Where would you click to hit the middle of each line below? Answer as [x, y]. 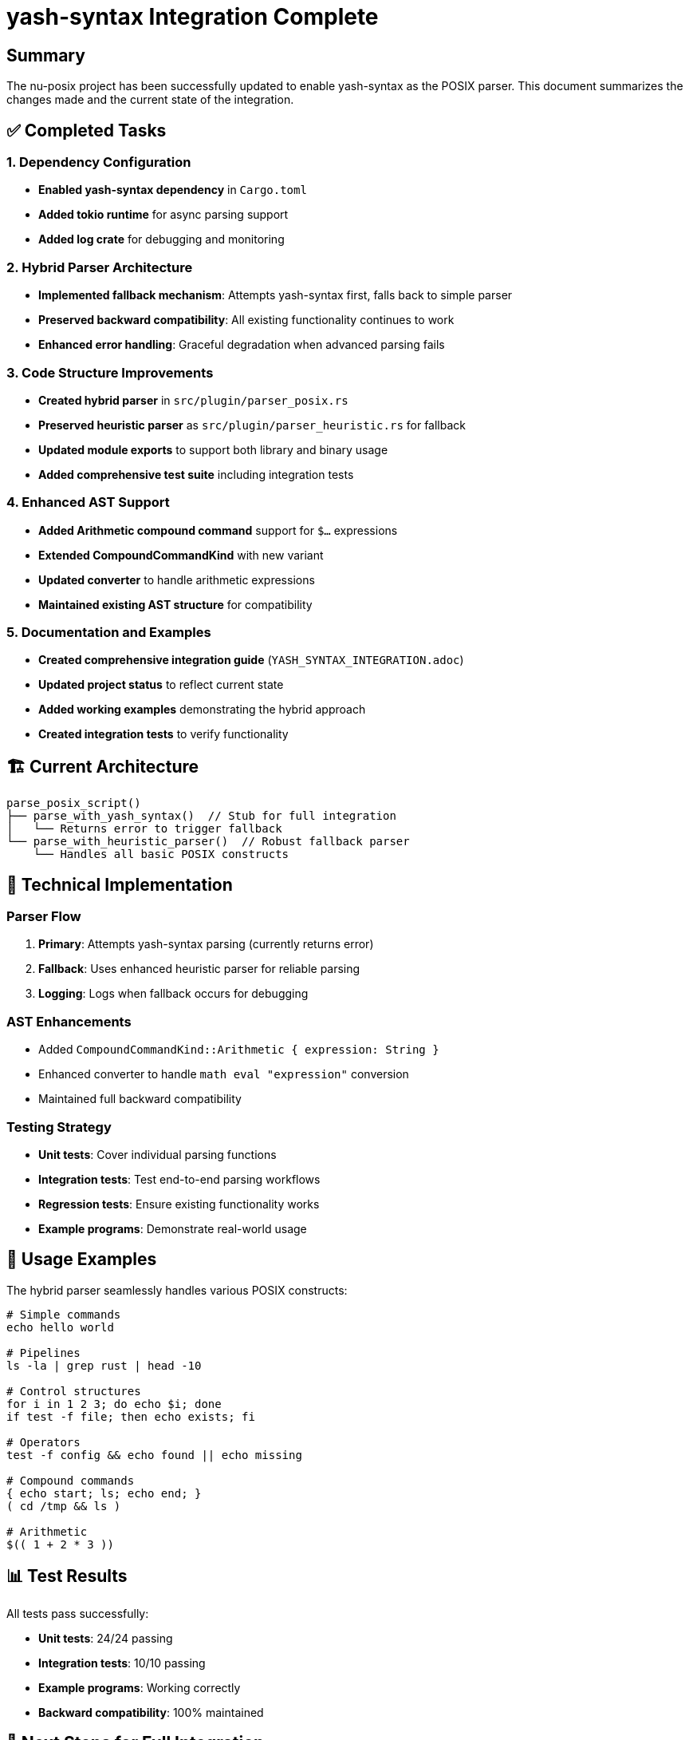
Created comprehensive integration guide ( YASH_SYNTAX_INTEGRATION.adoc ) [251, 660]
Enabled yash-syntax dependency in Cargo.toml [173, 190]
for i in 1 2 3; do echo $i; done [114, 1404]
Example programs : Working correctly [140, 1687]
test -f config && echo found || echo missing [154, 1455]
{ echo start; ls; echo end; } [104, 1493]
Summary [46, 55]
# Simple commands [64, 1314]
